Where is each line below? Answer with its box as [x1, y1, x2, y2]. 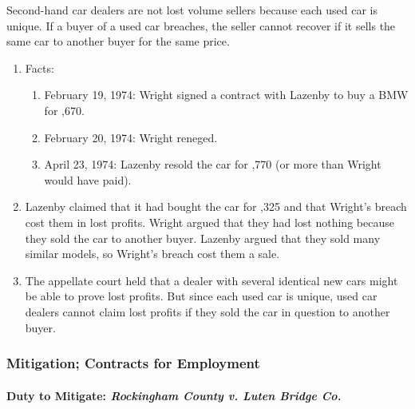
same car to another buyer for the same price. [6, 33, 230, 50]
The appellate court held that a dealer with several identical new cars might [25, 272, 398, 288]
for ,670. [44, 101, 85, 118]
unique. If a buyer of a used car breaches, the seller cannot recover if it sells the [6, 17, 396, 34]
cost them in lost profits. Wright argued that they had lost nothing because [25, 213, 394, 230]
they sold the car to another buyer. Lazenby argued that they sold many [25, 229, 381, 246]
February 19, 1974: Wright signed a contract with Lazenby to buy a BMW [44, 86, 409, 103]
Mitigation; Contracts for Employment [6, 353, 260, 373]
